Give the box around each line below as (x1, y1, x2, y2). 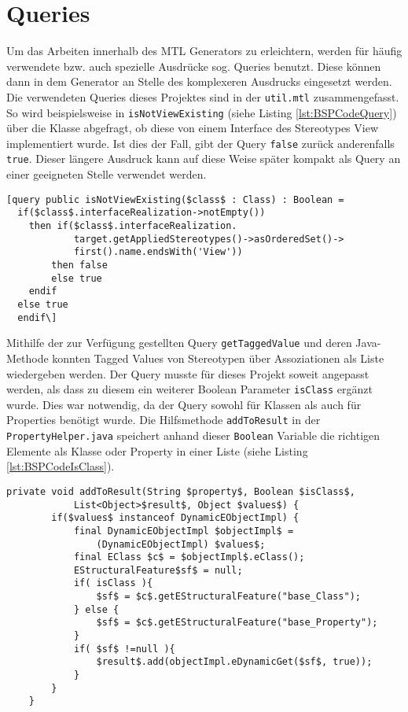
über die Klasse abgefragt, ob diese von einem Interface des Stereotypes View (6, 120, 378, 136)
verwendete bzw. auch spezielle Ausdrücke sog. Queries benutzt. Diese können (6, 57, 381, 74)
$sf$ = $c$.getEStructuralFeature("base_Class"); (96, 591, 362, 603)
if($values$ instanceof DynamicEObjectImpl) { (51, 512, 300, 524)
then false (51, 260, 108, 271)
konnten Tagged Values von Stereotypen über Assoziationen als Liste (52, 349, 384, 366)
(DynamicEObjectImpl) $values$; (96, 538, 266, 550)
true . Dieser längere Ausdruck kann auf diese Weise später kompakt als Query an (6, 150, 401, 167)
